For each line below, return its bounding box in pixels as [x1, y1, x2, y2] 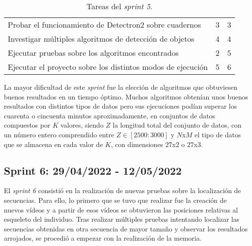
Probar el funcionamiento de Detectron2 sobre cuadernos [8, 19, 201, 30]
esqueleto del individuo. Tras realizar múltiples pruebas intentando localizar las [4, 214, 239, 224]
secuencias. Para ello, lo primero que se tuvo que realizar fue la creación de [4, 195, 227, 205]
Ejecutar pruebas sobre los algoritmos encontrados [8, 47, 179, 58]
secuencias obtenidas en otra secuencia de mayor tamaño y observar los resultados [4, 223, 248, 233]
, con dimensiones [111, 139, 163, 149]
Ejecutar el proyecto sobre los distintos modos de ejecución [8, 61, 208, 72]
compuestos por [4, 120, 50, 130]
